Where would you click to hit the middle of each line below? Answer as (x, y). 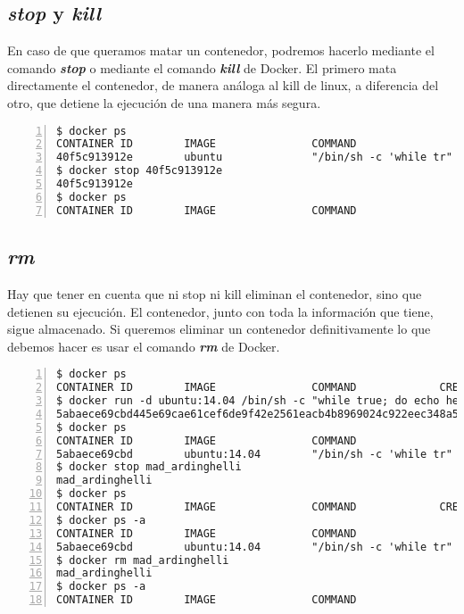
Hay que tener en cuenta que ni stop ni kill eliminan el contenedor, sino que (215, 293)
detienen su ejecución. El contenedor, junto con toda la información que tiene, (220, 311)
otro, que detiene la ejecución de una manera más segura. (164, 102)
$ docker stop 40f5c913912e (140, 171)
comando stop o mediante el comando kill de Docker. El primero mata (202, 67)
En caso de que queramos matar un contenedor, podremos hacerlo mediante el (221, 50)
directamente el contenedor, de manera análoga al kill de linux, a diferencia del (223, 85)
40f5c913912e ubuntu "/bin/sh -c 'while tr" (254, 158)
